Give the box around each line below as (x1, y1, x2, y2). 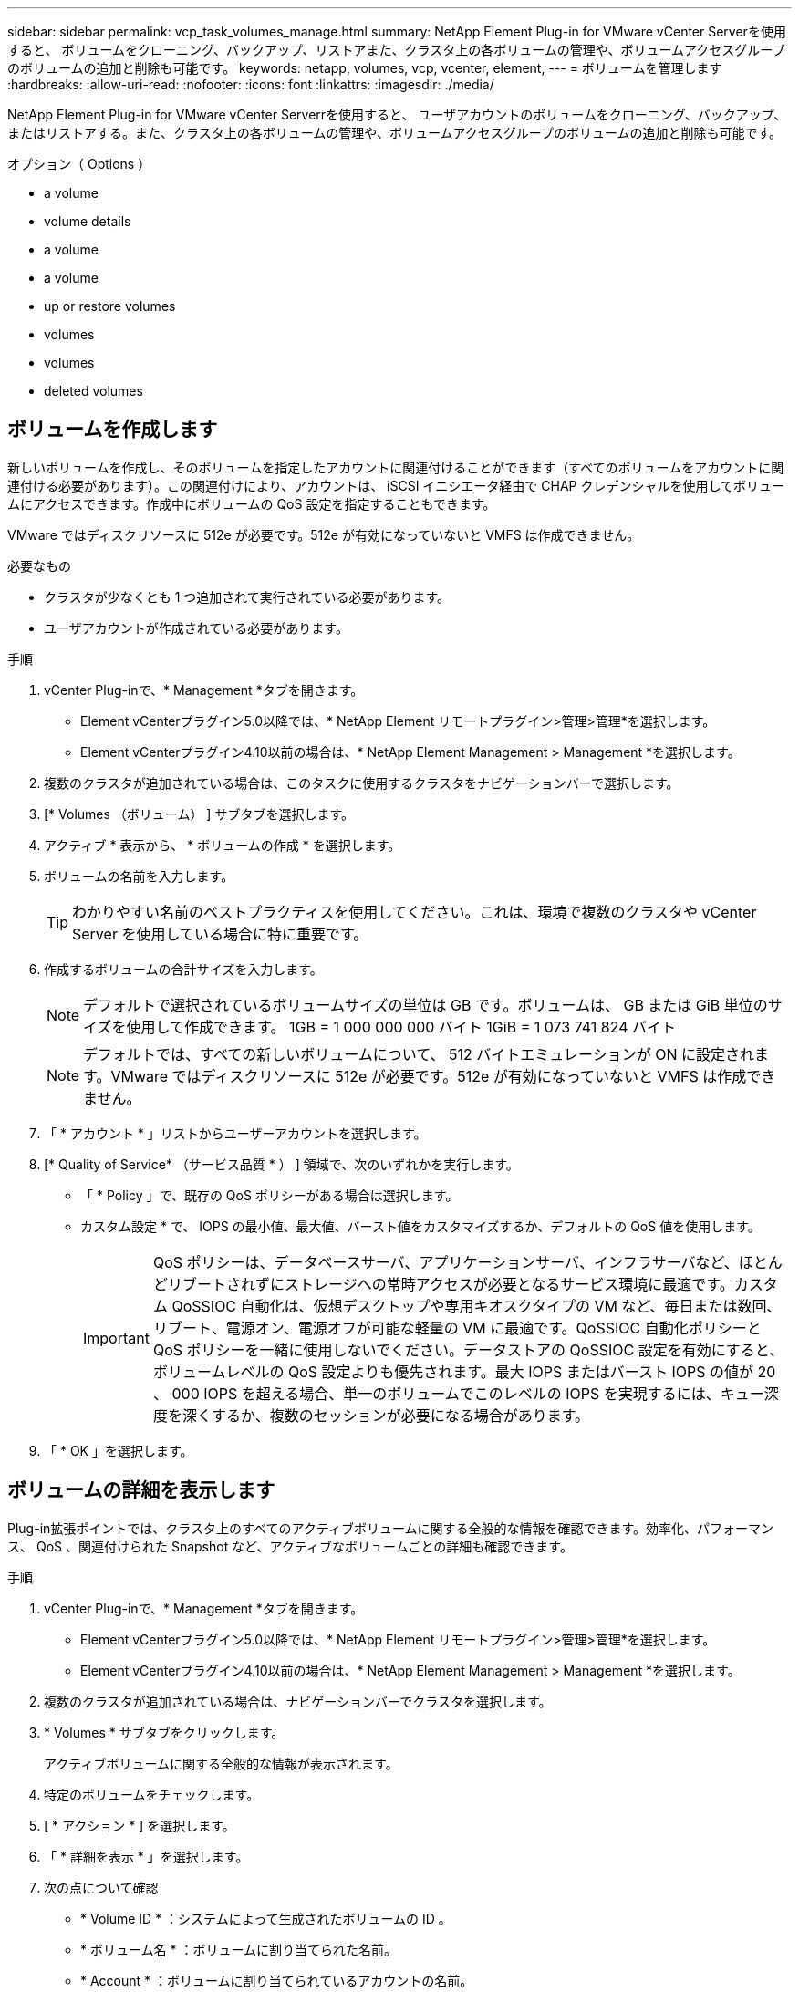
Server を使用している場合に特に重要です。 (72, 924, 368, 943)
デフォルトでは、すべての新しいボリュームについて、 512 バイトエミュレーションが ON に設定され (83, 1044, 754, 1063)
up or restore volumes (44, 298, 176, 314)
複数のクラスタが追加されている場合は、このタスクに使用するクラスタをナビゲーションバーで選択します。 (44, 774, 680, 791)
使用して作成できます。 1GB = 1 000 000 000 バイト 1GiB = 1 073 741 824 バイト (126, 1017, 677, 1036)
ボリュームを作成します (7, 418, 218, 441)
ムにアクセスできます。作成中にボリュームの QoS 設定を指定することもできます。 (7, 495, 496, 512)
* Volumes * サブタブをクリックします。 (44, 1724, 285, 1740)
